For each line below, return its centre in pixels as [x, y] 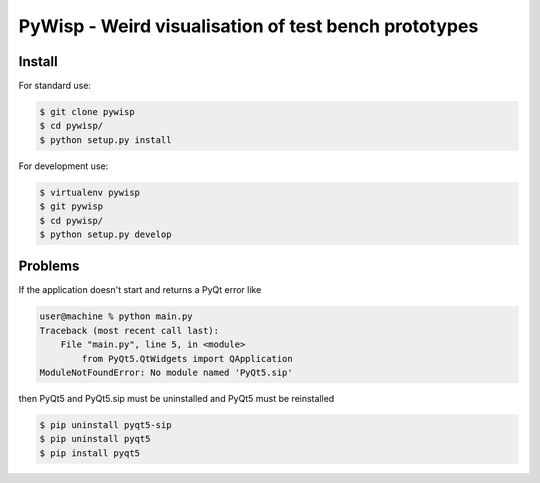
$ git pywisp [71, 206]
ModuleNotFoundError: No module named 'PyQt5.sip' [166, 373]
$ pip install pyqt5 [89, 453]
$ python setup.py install [105, 139]
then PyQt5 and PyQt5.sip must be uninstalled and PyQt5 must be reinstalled [176, 398]
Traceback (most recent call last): [129, 330]
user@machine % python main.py [116, 316]
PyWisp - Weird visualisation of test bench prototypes [248, 26]
